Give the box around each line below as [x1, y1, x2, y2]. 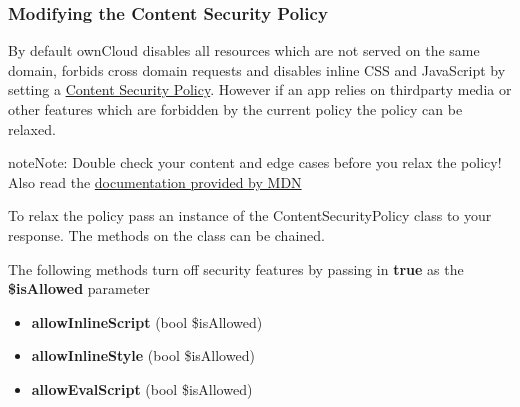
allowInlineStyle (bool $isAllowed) [31, 345, 255, 366]
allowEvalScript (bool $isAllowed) [31, 378, 253, 399]
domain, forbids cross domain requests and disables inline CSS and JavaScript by [8, 59, 506, 80]
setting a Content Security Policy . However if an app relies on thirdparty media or [8, 79, 512, 100]
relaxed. [8, 118, 56, 139]
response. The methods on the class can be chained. [8, 224, 325, 245]
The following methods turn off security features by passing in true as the [8, 258, 464, 279]
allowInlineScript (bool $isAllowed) [31, 311, 263, 332]
